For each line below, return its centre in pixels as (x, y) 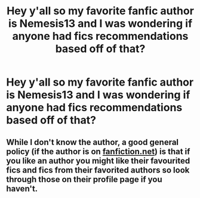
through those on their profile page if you (84, 179)
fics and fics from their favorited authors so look (98, 170)
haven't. (22, 188)
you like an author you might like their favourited (98, 161)
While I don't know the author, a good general (93, 142)
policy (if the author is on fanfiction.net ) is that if (98, 151)
